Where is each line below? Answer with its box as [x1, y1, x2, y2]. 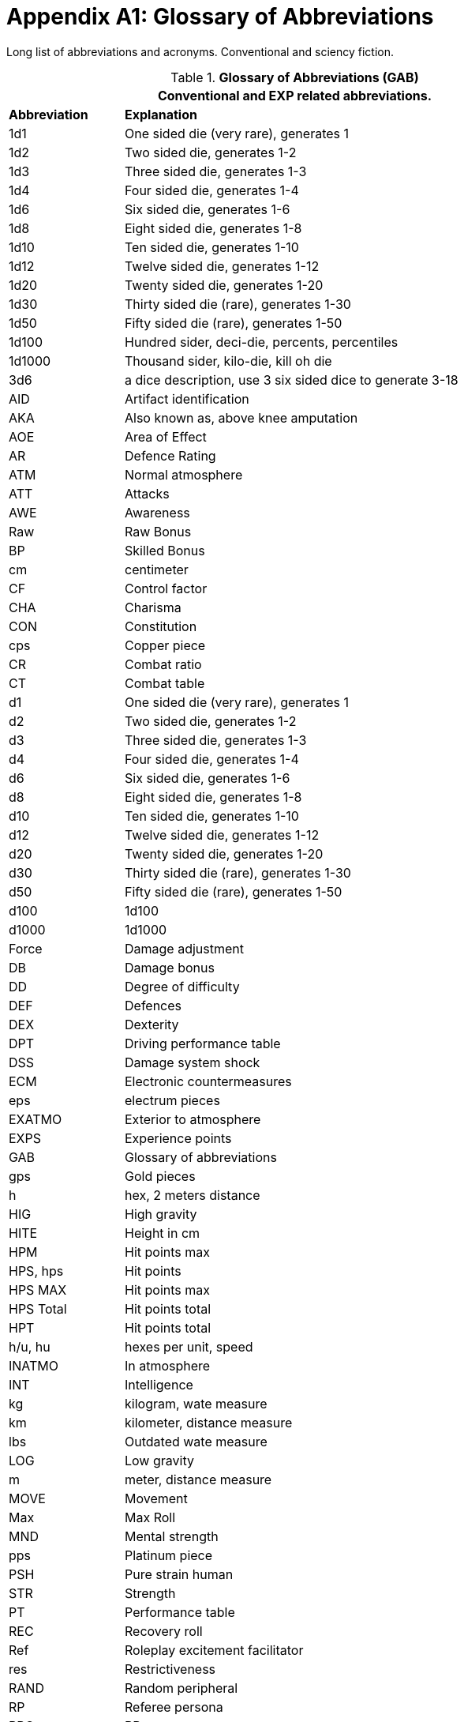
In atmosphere [125, 1357, 211, 1374]
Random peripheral [125, 1679, 238, 1696]
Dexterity [125, 1016, 179, 1032]
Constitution [125, 618, 197, 634]
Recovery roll [125, 1622, 203, 1639]
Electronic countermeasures [125, 1073, 292, 1089]
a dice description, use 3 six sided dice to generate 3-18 [125, 371, 458, 388]
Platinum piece [125, 1547, 213, 1563]
